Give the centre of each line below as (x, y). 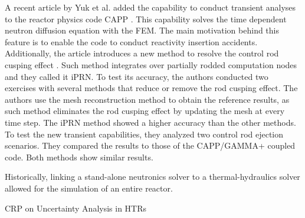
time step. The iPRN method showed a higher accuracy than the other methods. (150, 122)
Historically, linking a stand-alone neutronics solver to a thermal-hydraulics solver (152, 177)
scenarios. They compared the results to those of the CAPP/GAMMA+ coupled (150, 145)
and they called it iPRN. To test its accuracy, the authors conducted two (137, 76)
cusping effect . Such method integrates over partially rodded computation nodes (151, 64)
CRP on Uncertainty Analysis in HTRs (76, 208)
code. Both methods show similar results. (79, 157)
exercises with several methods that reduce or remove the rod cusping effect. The (151, 88)
